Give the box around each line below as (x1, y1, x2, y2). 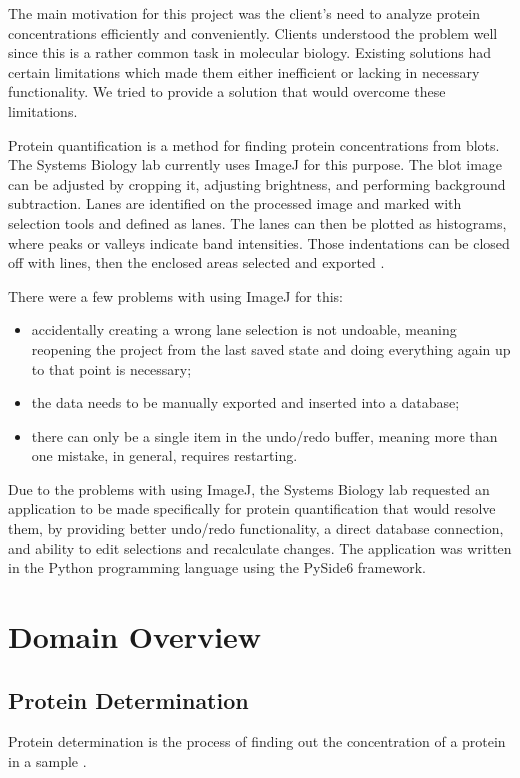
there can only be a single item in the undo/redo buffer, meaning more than (31, 425, 498, 446)
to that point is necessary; (31, 358, 192, 379)
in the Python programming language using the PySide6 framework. (8, 557, 426, 578)
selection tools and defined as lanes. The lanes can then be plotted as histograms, (8, 212, 507, 233)
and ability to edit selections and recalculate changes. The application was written (8, 537, 512, 558)
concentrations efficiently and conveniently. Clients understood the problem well (8, 22, 498, 43)
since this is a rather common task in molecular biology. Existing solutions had (8, 42, 492, 63)
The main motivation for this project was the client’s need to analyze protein (8, 3, 481, 23)
